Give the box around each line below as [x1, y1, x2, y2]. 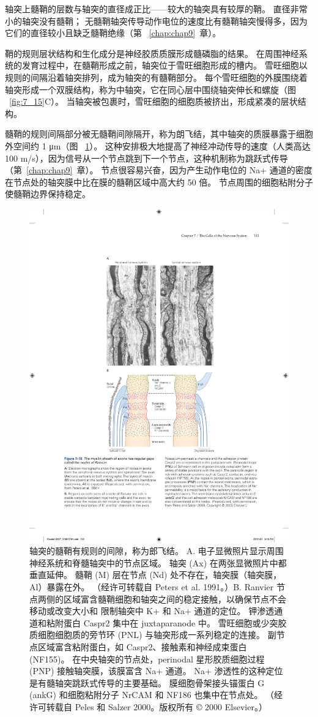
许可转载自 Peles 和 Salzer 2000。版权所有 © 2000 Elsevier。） [29, 700, 267, 713]
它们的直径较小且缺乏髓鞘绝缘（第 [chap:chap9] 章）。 [5, 26, 221, 39]
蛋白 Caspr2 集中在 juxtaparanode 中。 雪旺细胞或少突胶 [63, 616, 287, 629]
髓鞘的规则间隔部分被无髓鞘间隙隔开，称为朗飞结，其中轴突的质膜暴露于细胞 [5, 127, 313, 140]
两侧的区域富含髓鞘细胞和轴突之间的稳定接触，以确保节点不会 [37, 592, 286, 605]
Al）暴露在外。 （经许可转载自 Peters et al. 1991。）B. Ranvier [29, 580, 274, 593]
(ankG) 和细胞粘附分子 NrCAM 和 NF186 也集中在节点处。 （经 [29, 688, 283, 701]
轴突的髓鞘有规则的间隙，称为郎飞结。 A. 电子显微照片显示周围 [29, 544, 284, 557]
